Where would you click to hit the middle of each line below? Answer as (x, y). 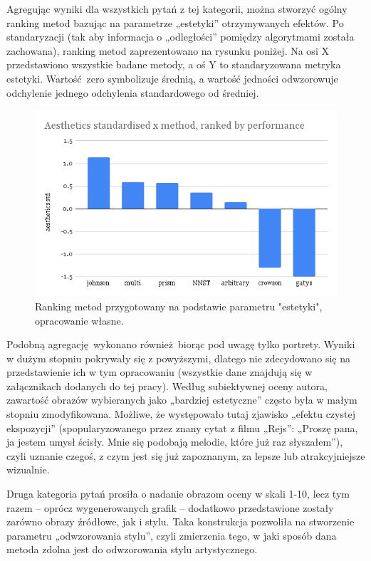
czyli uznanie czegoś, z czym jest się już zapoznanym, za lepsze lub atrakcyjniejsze (186, 455)
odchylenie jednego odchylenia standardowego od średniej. (133, 92)
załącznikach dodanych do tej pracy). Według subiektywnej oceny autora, (167, 386)
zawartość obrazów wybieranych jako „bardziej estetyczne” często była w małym (182, 400)
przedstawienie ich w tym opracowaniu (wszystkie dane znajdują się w (160, 372)
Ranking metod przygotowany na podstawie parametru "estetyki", (179, 306)
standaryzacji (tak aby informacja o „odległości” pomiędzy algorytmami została (181, 37)
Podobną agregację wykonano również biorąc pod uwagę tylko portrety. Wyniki (181, 344)
